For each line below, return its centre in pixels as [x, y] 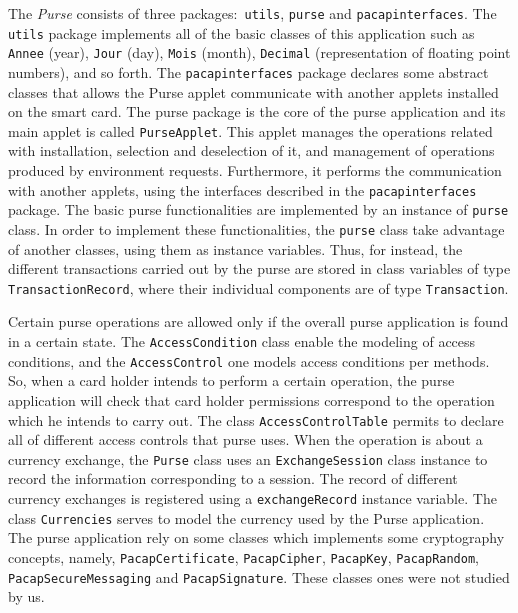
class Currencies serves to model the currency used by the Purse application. [246, 517]
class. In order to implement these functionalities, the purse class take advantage [256, 228]
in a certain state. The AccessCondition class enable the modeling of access [242, 341]
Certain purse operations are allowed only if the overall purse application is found [258, 321]
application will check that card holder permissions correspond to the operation [251, 399]
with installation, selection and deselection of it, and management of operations [251, 150]
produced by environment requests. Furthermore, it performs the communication [255, 170]
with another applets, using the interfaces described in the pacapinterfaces [242, 189]
